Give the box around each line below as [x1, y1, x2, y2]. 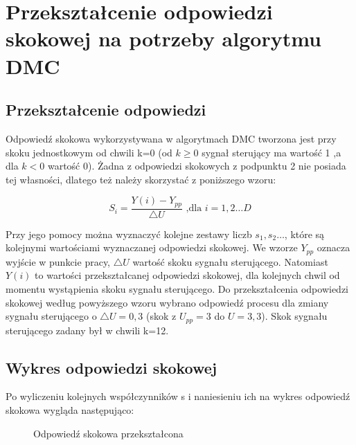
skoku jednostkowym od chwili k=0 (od [6, 145, 172, 159]
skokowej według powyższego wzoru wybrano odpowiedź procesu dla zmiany [6, 295, 329, 309]
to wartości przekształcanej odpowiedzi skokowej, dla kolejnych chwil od [35, 268, 340, 282]
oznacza [317, 240, 350, 255]
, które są [284, 226, 325, 241]
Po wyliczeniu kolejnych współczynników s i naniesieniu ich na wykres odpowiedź [6, 389, 350, 403]
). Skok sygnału [261, 309, 328, 323]
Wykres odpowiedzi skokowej [6, 356, 217, 378]
